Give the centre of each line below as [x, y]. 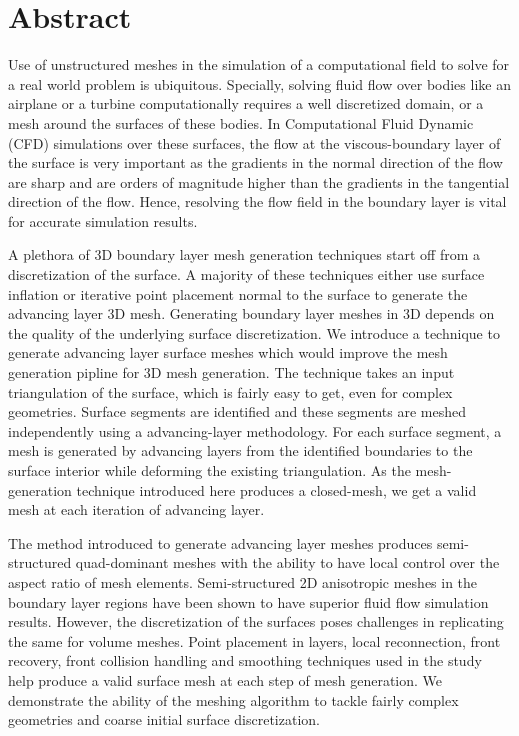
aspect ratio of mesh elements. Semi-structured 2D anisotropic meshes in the [243, 581]
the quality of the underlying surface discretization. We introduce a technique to [254, 332]
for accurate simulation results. [103, 220]
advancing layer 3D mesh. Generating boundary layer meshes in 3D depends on [251, 313]
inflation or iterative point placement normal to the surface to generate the [238, 293]
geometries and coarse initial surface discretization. [164, 719]
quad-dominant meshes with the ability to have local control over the [287, 562]
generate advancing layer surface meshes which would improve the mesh [228, 352]
